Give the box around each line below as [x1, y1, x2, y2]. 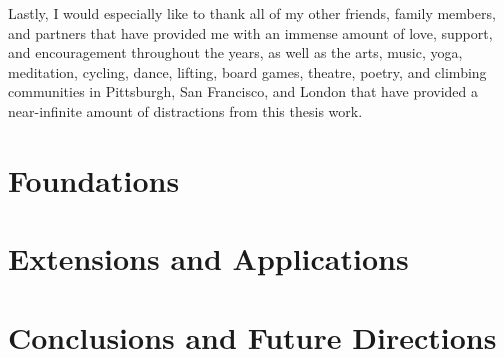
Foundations [8, 159, 180, 200]
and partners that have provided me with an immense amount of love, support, [8, 22, 493, 43]
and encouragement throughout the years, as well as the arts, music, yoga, [8, 42, 463, 63]
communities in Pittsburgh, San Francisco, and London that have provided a [8, 81, 478, 102]
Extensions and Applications [8, 238, 409, 279]
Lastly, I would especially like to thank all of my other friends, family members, [8, 3, 496, 23]
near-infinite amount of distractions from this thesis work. [8, 100, 363, 121]
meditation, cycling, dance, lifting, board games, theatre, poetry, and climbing [8, 61, 487, 82]
